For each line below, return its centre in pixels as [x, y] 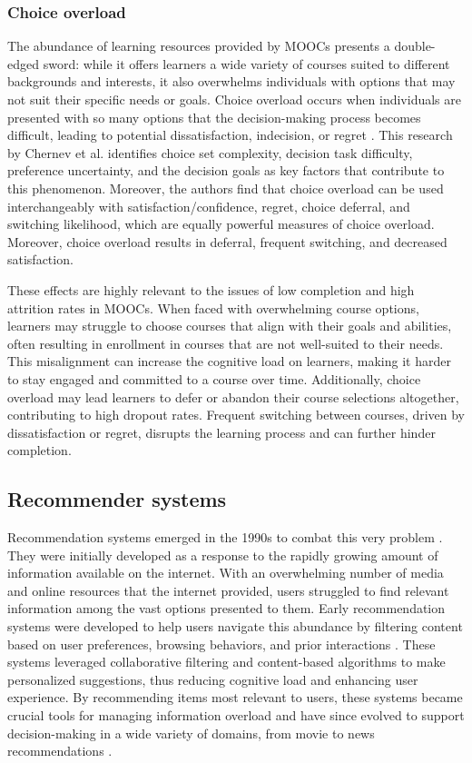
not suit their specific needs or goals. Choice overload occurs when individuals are [234, 99]
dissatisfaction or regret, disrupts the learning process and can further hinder [221, 432]
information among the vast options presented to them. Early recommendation [226, 608]
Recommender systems [117, 499]
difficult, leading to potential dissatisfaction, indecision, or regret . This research [230, 135]
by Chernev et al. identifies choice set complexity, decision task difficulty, [210, 152]
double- [415, 46]
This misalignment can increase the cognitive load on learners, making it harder [229, 361]
